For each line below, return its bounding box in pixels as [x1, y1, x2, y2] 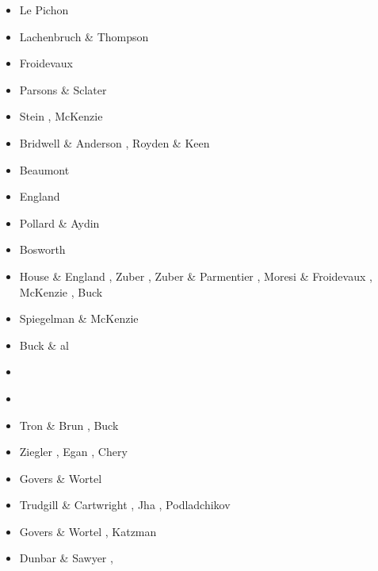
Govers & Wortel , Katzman [19, 523, 157, 539]
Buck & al [19, 336, 69, 353]
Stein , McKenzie [19, 108, 103, 125]
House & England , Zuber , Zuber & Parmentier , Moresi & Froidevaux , [19, 267, 372, 284]
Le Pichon [19, 2, 69, 17]
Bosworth [19, 241, 66, 258]
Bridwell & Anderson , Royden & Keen [19, 134, 210, 151]
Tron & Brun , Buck [19, 416, 119, 433]
